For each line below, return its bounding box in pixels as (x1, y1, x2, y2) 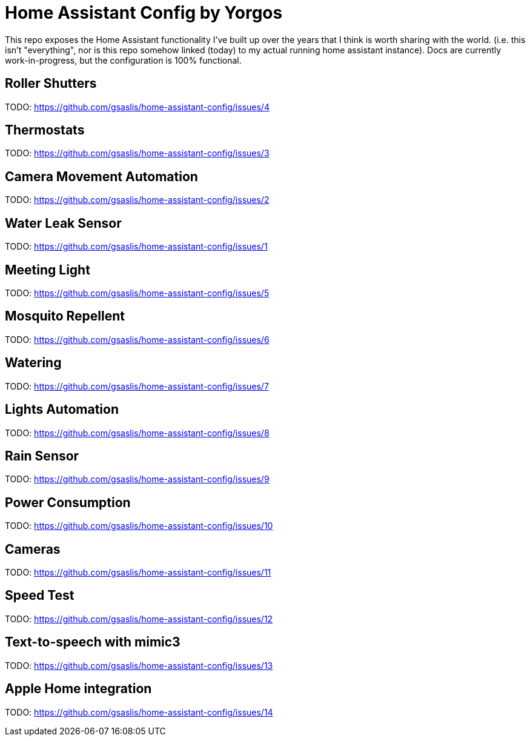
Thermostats (5, 122, 85, 138)
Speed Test (5, 588, 75, 603)
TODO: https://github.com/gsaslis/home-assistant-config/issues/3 (5, 148, 270, 159)
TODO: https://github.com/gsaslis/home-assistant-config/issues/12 (5, 613, 273, 624)
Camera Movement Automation (5, 168, 198, 184)
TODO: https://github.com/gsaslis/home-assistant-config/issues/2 (5, 194, 270, 205)
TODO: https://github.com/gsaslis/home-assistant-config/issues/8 (5, 427, 270, 438)
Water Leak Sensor (5, 215, 122, 231)
